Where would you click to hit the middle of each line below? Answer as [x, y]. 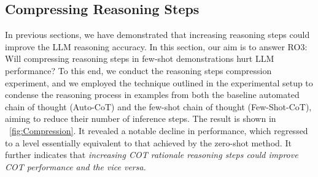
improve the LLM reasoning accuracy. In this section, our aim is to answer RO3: [156, 46]
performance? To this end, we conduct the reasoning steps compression [138, 70]
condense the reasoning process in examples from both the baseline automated [152, 95]
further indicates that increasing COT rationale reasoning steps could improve [152, 155]
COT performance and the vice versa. [76, 166]
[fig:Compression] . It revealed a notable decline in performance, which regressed [159, 130]
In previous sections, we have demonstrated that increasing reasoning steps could [157, 35]
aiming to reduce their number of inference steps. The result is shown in [141, 119]
